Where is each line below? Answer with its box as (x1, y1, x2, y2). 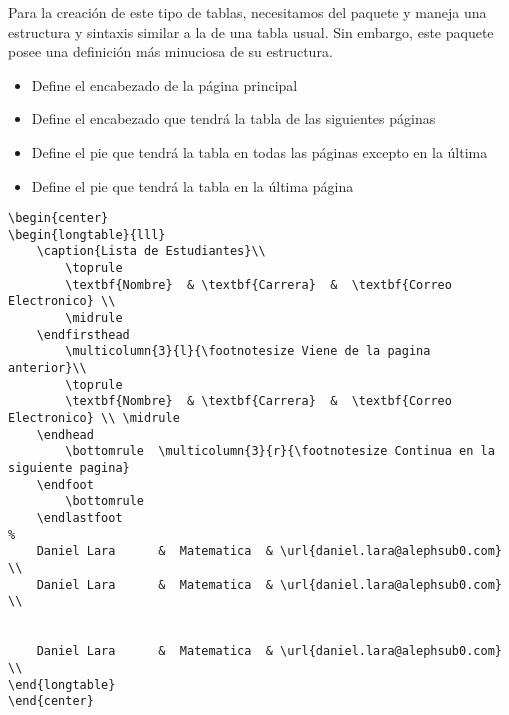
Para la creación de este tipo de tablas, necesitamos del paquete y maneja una (8, 2, 487, 22)
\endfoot (36, 477, 94, 492)
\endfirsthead (36, 327, 130, 342)
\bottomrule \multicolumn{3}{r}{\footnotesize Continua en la (65, 444, 495, 459)
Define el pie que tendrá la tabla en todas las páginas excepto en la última (31, 141, 488, 162)
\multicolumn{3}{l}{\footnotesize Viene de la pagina (65, 344, 431, 359)
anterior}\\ (8, 361, 87, 376)
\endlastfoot (36, 510, 123, 525)
